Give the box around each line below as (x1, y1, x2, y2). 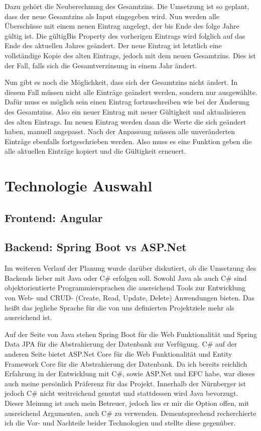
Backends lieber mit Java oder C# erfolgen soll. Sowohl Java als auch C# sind (5, 272, 247, 283)
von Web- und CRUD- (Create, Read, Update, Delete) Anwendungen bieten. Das (5, 292, 255, 303)
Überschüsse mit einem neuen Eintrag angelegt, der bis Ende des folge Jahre (5, 21, 239, 31)
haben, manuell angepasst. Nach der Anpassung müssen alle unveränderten (5, 126, 235, 137)
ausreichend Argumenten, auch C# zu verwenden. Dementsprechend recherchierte (5, 407, 256, 418)
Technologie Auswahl (5, 175, 153, 196)
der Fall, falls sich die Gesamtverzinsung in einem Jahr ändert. (5, 60, 197, 70)
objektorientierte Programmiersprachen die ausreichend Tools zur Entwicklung (5, 282, 246, 293)
